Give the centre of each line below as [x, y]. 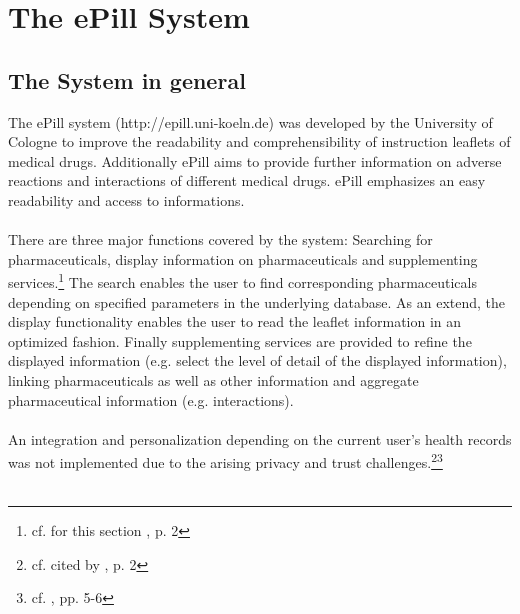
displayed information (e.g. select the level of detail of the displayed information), [257, 360]
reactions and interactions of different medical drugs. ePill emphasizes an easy [247, 180]
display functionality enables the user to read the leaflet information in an [235, 321]
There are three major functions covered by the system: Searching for [220, 239]
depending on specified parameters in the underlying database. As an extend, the [257, 301]
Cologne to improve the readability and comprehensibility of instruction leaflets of [259, 141]
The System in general [127, 79]
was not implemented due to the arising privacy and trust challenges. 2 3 [225, 460]
